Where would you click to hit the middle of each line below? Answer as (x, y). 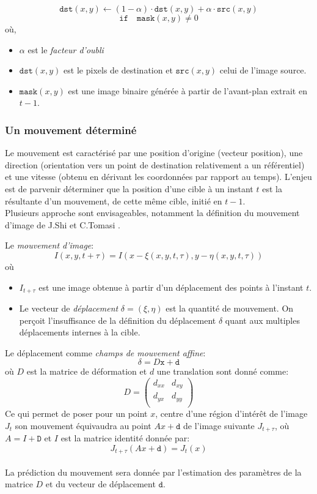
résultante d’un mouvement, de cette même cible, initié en (114, 200)
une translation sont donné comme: (223, 371)
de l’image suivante (219, 425)
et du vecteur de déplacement (100, 484)
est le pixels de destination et (118, 70)
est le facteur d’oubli (66, 49)
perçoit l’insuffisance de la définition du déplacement (118, 320)
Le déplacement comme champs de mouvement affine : (105, 352)
